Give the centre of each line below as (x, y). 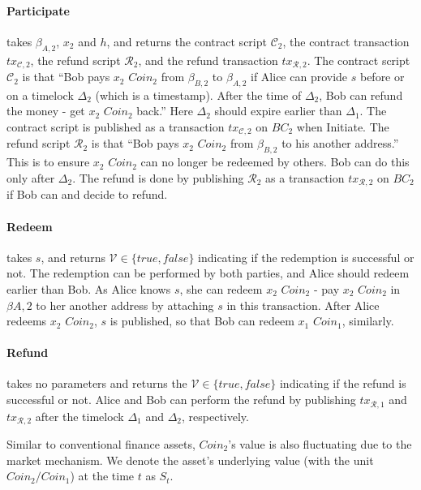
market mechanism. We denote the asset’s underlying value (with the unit (190, 460)
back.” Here (165, 111)
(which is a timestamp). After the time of (198, 95)
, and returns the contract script (187, 41)
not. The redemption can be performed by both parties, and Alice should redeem (208, 273)
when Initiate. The (343, 127)
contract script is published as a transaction (116, 127)
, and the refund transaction (208, 60)
